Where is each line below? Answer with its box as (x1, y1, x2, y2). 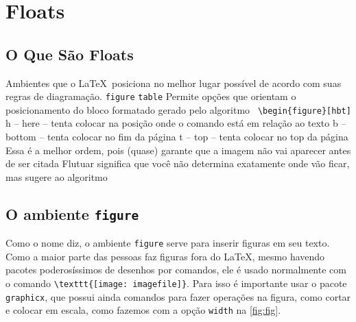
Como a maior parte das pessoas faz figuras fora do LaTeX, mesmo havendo (5, 249, 325, 263)
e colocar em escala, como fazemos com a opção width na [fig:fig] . (5, 303, 281, 317)
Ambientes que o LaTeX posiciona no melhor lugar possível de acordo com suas (5, 75, 342, 90)
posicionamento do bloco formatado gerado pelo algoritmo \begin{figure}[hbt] (5, 102, 351, 116)
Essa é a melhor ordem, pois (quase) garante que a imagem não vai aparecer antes (5, 143, 351, 157)
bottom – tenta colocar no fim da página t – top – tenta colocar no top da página (5, 129, 348, 144)
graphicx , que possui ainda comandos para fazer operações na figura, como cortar (5, 289, 351, 304)
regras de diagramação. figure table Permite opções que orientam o (5, 89, 296, 103)
